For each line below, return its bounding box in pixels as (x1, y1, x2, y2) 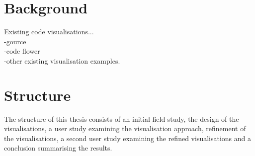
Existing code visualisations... (4, 26, 94, 37)
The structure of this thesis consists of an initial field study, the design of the (4, 113, 239, 124)
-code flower (4, 46, 40, 56)
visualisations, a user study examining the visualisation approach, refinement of (4, 123, 246, 134)
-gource (4, 36, 26, 46)
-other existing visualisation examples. (4, 55, 120, 66)
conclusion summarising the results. (4, 143, 112, 153)
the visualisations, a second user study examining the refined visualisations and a (4, 133, 252, 143)
